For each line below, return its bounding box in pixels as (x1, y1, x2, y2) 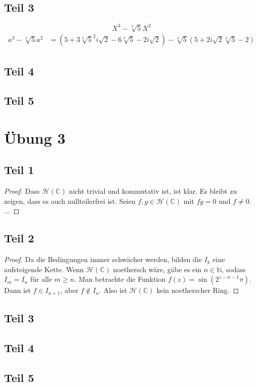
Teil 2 (4, 230, 34, 246)
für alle (30, 274, 52, 284)
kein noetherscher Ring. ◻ (156, 285, 239, 295)
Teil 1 (4, 162, 34, 178)
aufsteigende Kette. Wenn (4, 264, 84, 274)
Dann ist (4, 285, 31, 295)
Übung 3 (4, 127, 66, 148)
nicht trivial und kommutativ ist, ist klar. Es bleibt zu (69, 186, 237, 196)
